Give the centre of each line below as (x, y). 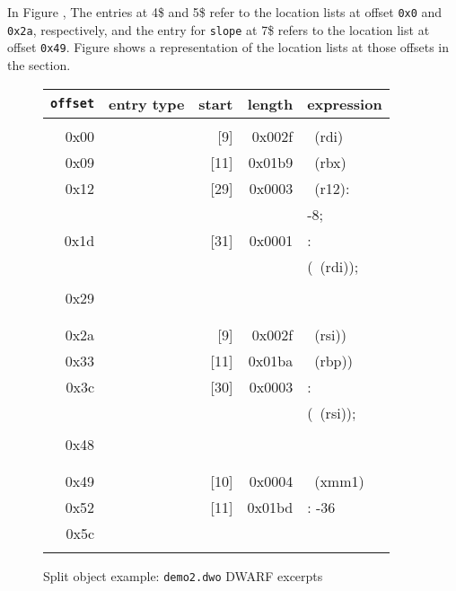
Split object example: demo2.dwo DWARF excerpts (183, 575)
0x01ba (271, 360)
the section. (39, 64)
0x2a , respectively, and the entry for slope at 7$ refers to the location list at (219, 29)
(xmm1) (339, 481)
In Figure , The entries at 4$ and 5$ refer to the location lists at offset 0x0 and (225, 12)
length (270, 103)
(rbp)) (333, 360)
